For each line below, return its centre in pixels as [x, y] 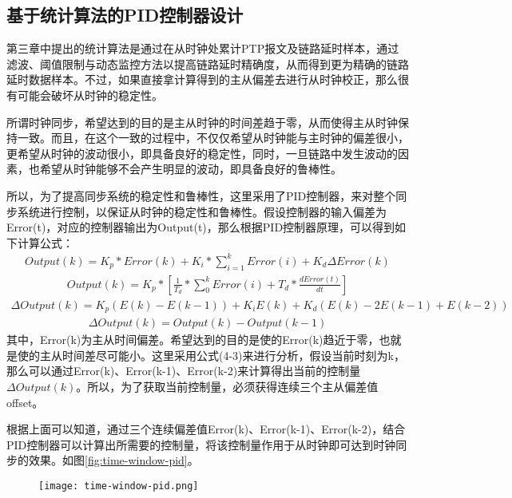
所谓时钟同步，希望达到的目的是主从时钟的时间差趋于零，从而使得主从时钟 [202, 122]
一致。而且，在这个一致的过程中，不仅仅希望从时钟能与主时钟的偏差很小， [213, 138]
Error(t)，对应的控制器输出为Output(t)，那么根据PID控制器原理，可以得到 [201, 227]
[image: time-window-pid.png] [119, 486]
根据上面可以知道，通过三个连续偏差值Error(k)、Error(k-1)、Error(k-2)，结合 [206, 429]
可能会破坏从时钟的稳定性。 [90, 95]
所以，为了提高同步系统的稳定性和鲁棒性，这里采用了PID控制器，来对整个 [201, 195]
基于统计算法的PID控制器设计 [125, 15]
